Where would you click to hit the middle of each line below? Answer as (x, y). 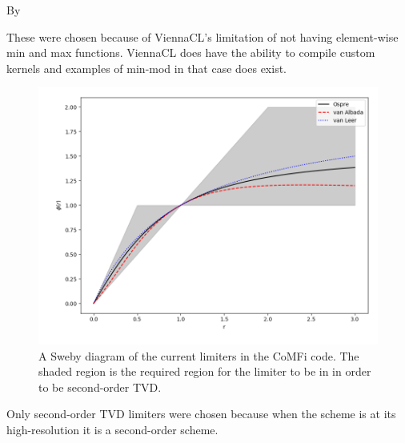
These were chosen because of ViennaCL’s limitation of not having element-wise (202, 36)
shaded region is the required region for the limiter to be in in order (205, 371)
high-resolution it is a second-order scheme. (112, 429)
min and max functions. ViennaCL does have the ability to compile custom (191, 52)
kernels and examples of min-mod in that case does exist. (146, 68)
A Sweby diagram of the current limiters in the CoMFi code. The (199, 355)
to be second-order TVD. (100, 387)
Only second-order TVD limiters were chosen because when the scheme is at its (201, 414)
